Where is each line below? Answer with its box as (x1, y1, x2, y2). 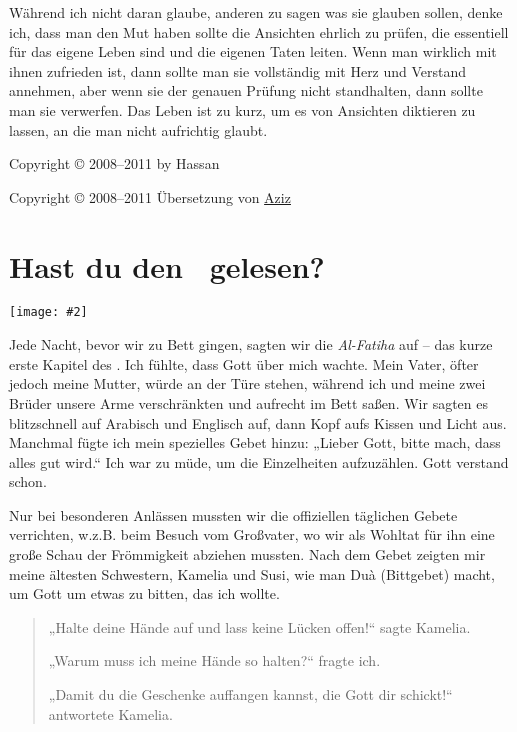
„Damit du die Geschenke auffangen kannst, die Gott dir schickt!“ (48, 684, 453, 705)
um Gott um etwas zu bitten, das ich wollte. (9, 583, 280, 604)
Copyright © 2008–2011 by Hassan (9, 153, 220, 174)
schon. (9, 471, 47, 492)
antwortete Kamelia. (48, 703, 173, 724)
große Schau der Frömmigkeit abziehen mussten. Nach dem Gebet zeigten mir (9, 544, 486, 565)
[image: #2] (9, 305, 88, 320)
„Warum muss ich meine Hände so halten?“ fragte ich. (48, 650, 381, 671)
